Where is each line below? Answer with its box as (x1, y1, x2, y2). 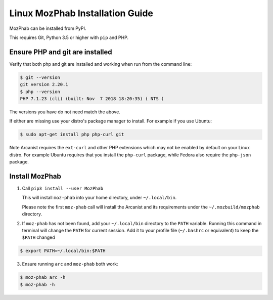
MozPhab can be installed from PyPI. (9, 25, 86, 31)
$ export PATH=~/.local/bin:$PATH (20, 248, 106, 254)
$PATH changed (22, 234, 55, 240)
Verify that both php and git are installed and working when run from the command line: (9, 61, 192, 67)
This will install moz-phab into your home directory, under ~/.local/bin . (22, 195, 177, 201)
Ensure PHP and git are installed (9, 48, 112, 56)
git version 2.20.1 (20, 81, 68, 88)
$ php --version (20, 89, 61, 95)
